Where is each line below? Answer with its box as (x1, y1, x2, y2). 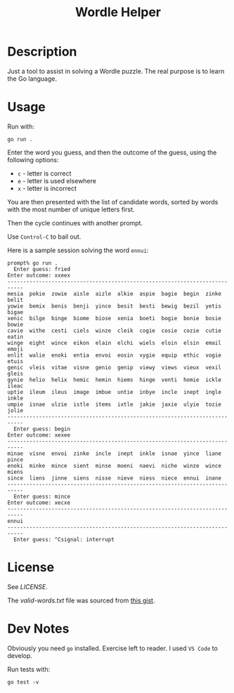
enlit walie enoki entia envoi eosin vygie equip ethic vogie (7, 352, 221, 359)
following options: (7, 155, 59, 164)
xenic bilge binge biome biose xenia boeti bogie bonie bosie (7, 315, 221, 322)
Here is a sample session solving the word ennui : (7, 246, 149, 254)
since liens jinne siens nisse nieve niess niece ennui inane (7, 475, 221, 482)
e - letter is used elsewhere (17, 176, 97, 185)
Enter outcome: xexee (7, 431, 71, 439)
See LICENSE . (7, 582, 48, 590)
